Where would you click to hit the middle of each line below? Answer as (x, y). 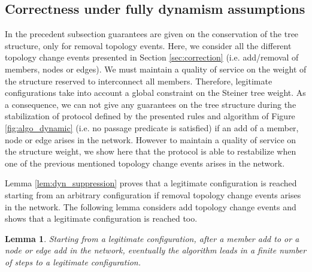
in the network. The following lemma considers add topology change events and (151, 206)
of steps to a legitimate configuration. (73, 262)
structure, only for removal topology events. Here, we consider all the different (148, 45)
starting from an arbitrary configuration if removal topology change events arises (153, 194)
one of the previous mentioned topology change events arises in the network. (145, 163)
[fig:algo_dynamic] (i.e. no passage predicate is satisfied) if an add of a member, (152, 127)
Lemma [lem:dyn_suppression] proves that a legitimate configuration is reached (151, 183)
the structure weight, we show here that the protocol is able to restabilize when (151, 151)
